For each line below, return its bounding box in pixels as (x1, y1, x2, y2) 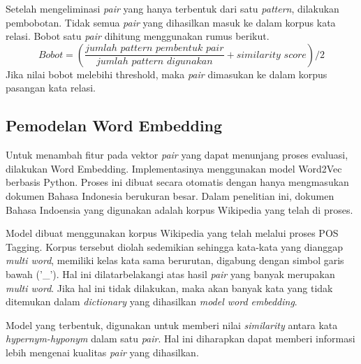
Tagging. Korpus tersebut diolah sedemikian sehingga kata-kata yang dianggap (6, 239, 344, 254)
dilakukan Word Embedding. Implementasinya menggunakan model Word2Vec (6, 161, 342, 175)
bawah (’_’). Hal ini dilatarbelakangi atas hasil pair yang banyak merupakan (6, 266, 335, 281)
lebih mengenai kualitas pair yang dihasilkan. (6, 344, 199, 359)
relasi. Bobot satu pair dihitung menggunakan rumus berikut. (6, 29, 270, 43)
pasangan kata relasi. (6, 80, 96, 95)
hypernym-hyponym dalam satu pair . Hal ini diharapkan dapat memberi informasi (6, 331, 355, 346)
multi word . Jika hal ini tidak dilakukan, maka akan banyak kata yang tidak (6, 280, 333, 295)
